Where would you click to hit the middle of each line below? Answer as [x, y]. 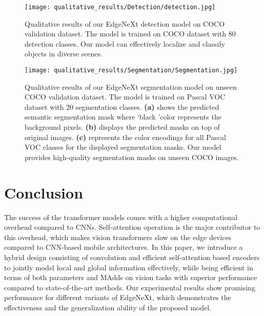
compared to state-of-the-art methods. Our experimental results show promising [130, 287]
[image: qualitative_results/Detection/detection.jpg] [120, 7]
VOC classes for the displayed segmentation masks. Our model [123, 147]
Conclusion [44, 192]
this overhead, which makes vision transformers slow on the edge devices [118, 237]
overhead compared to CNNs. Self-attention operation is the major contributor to [132, 227]
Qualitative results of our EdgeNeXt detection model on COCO [125, 23]
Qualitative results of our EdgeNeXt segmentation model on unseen [131, 86]
